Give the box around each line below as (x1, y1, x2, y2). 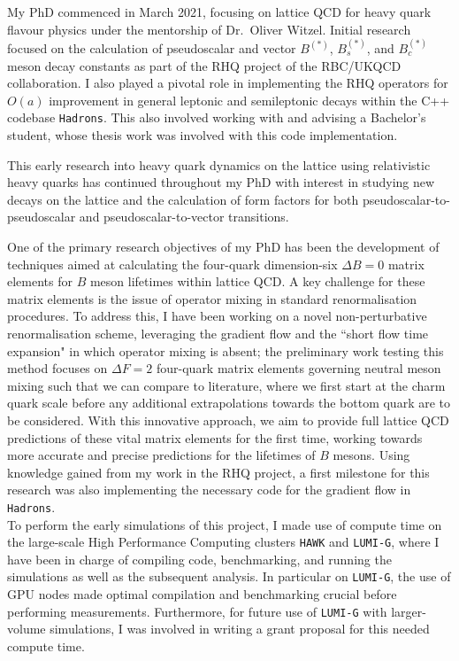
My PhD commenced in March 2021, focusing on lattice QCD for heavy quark (7, 3, 432, 20)
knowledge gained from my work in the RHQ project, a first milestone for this (7, 463, 430, 481)
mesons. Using (333, 446, 410, 464)
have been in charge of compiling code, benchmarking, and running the (7, 549, 392, 568)
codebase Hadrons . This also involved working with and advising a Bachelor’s (7, 108, 426, 127)
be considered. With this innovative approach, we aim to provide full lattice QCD (7, 410, 449, 429)
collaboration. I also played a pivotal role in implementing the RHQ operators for (7, 74, 448, 92)
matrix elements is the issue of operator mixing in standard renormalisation (7, 289, 417, 307)
